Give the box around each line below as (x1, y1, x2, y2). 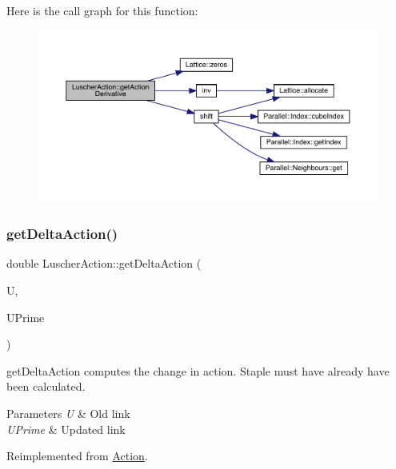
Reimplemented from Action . (6, 447, 148, 464)
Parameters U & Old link (6, 404, 130, 421)
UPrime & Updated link (6, 420, 126, 437)
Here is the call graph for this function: (6, 2, 198, 18)
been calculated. (6, 378, 86, 395)
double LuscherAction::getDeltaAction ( (6, 255, 202, 272)
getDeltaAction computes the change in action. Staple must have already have (6, 362, 390, 379)
